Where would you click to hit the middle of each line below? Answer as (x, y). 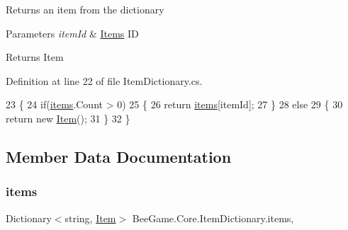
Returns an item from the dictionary (85, 9)
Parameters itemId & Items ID (72, 33)
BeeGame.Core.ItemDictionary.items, (213, 218)
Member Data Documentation (119, 156)
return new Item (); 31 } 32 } (68, 118)
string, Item (90, 218)
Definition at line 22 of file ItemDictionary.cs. (104, 80)
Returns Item (35, 57)
